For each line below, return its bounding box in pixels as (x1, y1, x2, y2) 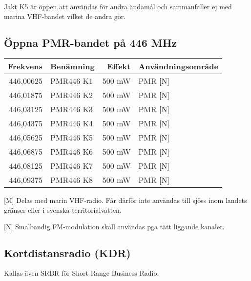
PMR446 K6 (50, 146, 93, 158)
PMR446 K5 (50, 132, 93, 143)
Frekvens (8, 60, 42, 72)
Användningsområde (138, 60, 218, 72)
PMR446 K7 (50, 160, 93, 172)
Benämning (50, 60, 95, 72)
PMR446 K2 (50, 89, 93, 101)
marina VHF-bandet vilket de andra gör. (4, 11, 126, 21)
